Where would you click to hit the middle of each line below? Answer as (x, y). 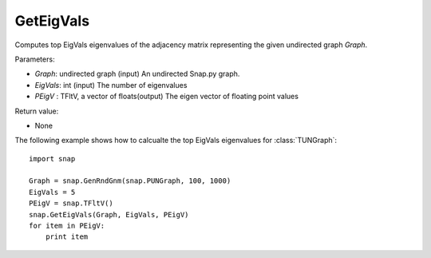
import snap (52, 159)
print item (67, 237)
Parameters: (35, 59)
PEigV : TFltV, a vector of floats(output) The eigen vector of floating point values (167, 97)
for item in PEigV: (67, 226)
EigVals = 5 (52, 192)
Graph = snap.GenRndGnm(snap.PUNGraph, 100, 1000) (130, 181)
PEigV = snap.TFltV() (71, 203)
